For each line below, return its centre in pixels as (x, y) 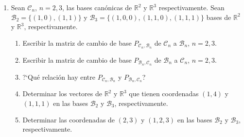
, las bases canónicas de (97, 7)
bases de (219, 17)
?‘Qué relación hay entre (59, 77)
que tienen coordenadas (164, 94)
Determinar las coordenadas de (69, 119)
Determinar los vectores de (62, 94)
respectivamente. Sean (192, 7)
